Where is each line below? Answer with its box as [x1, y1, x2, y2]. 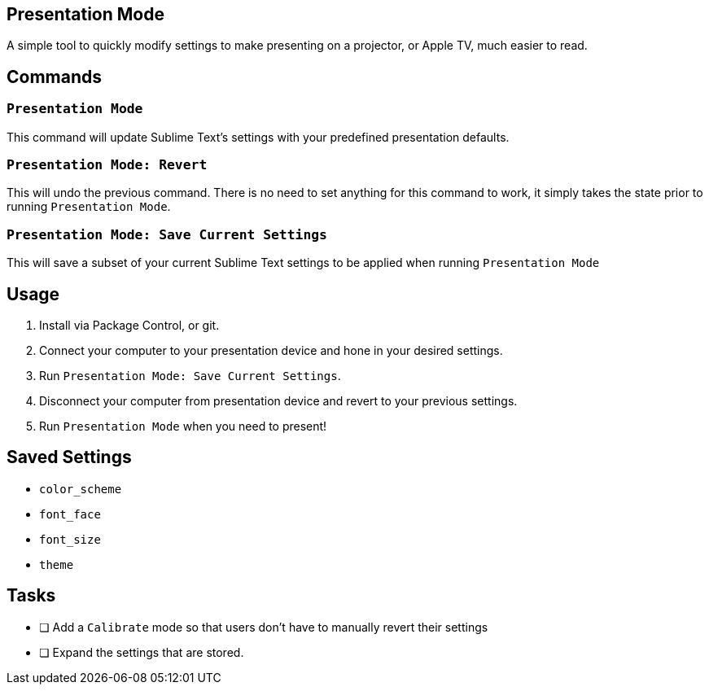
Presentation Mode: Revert [7, 157, 208, 173]
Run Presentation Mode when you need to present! [39, 418, 327, 433]
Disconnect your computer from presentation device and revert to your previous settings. [39, 393, 518, 408]
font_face [39, 507, 101, 521]
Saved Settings [7, 447, 132, 468]
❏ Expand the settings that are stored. [39, 645, 244, 659]
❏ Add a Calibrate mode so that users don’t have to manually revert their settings [39, 619, 488, 634]
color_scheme [39, 482, 122, 496]
